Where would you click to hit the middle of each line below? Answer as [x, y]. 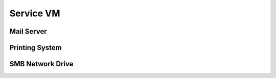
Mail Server [28, 31]
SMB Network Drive [41, 64]
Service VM [35, 13]
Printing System [36, 48]
